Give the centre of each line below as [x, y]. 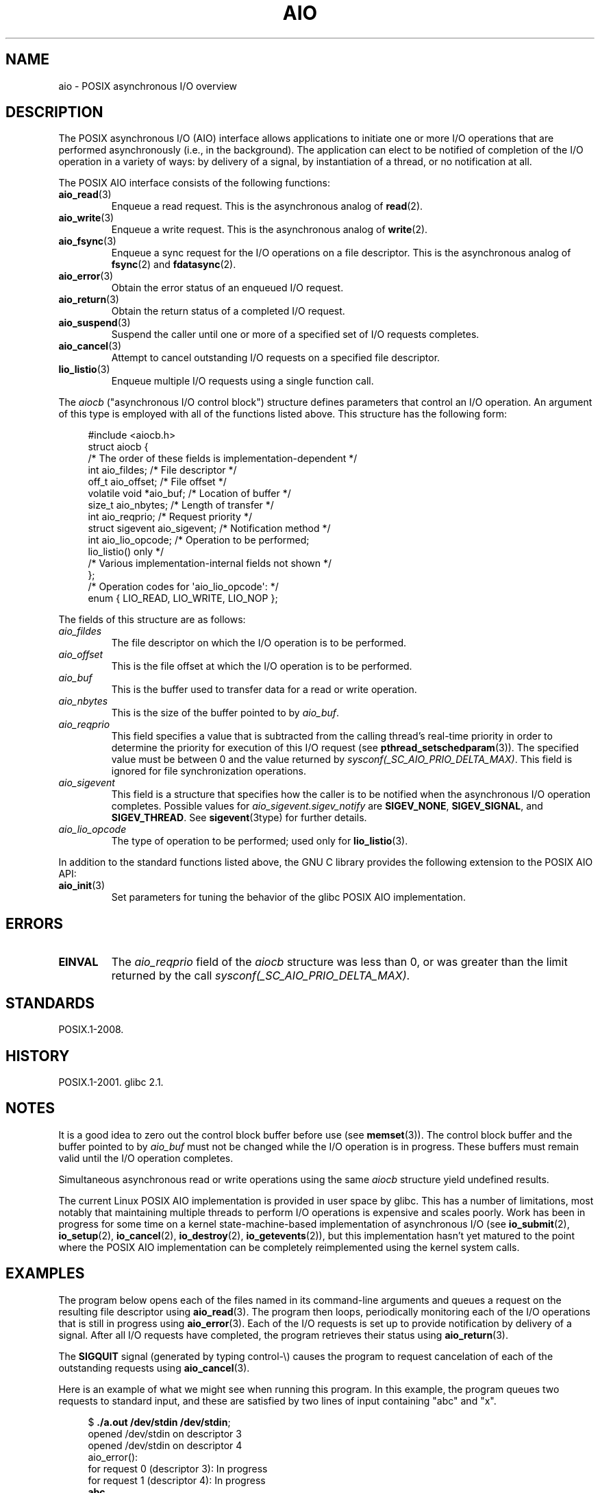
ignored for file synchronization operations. [209, 771]
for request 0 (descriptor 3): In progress [178, 1468]
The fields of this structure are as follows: [152, 620]
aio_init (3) [82, 886]
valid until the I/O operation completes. [146, 1158]
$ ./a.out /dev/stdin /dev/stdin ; [159, 1422]
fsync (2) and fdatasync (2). [174, 265]
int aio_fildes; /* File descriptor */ [162, 470]
